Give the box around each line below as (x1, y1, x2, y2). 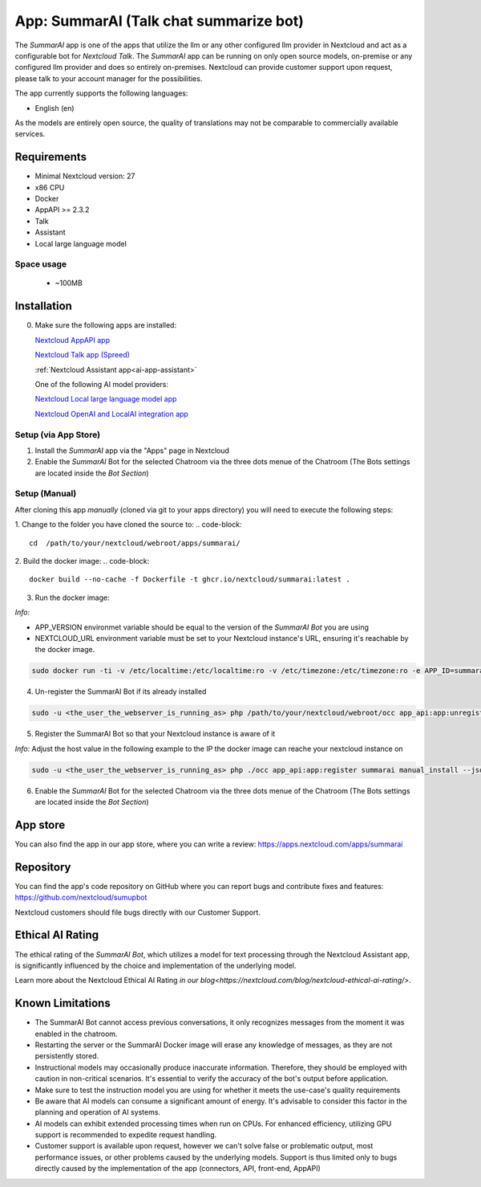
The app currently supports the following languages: (14, 88, 188, 98)
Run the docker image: (34, 593, 110, 602)
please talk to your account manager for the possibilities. (14, 73, 203, 84)
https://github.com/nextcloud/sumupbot (14, 892, 148, 903)
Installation (14, 300, 72, 313)
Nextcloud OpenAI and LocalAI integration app (34, 409, 188, 418)
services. (14, 129, 46, 139)
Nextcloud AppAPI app (34, 335, 110, 345)
